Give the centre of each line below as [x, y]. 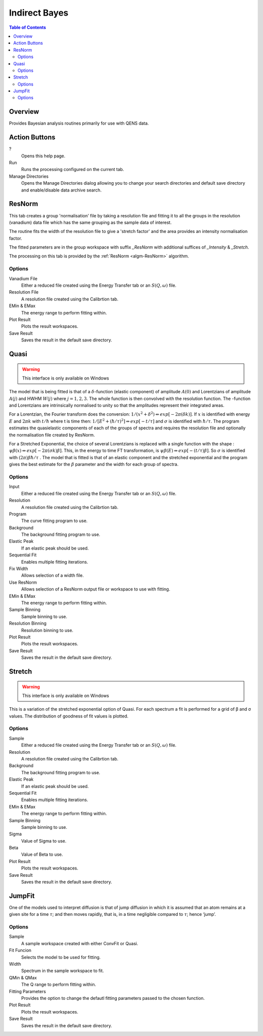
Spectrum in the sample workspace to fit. [63, 971]
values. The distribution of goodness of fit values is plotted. [69, 716]
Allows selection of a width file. [52, 575]
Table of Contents [28, 27]
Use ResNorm [23, 582]
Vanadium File [23, 278]
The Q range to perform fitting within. [59, 985]
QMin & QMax [23, 977]
